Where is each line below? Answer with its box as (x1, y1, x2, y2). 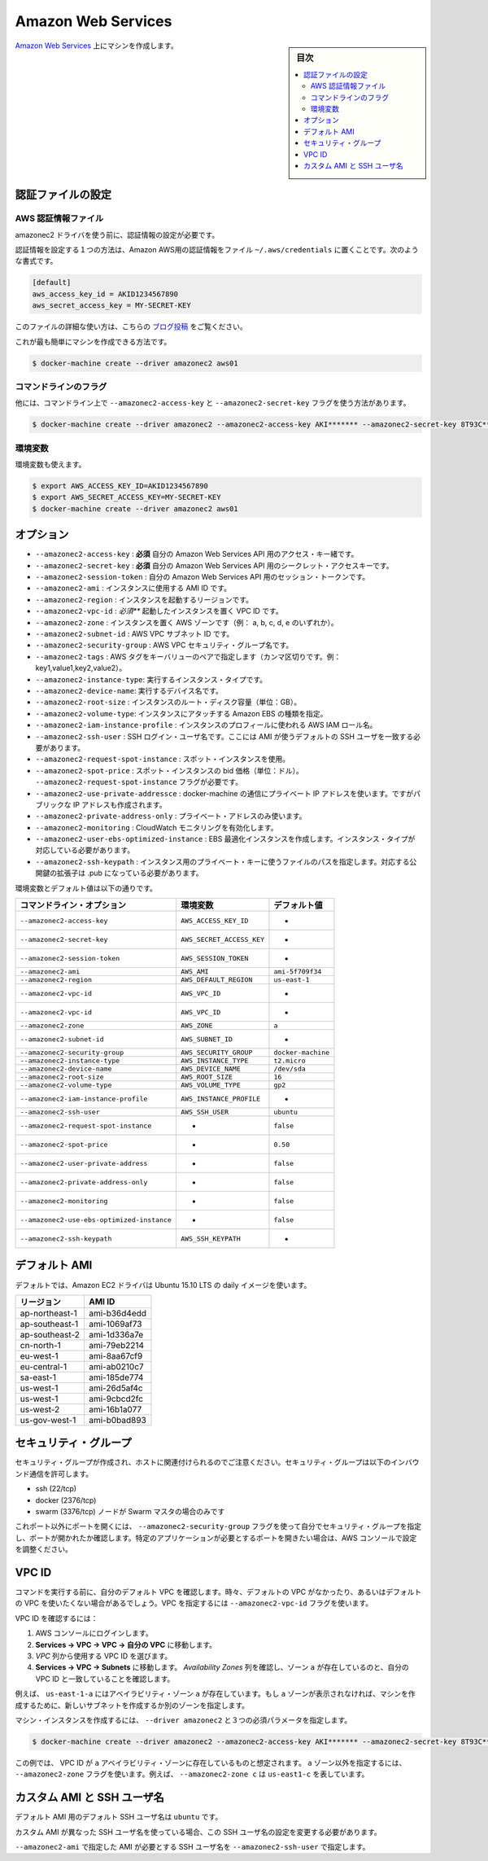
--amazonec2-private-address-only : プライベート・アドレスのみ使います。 (35, 811, 307, 821)
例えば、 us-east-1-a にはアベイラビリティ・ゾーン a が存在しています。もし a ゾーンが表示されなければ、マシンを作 (15, 1689, 416, 1699)
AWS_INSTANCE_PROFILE (180, 1094, 261, 1103)
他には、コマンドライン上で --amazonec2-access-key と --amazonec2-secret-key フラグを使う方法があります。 (15, 398, 411, 408)
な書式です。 (15, 256, 58, 266)
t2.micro (273, 1057, 307, 1066)
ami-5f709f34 (273, 967, 322, 976)
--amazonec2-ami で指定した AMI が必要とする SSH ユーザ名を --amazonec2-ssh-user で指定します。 (15, 1842, 370, 1852)
